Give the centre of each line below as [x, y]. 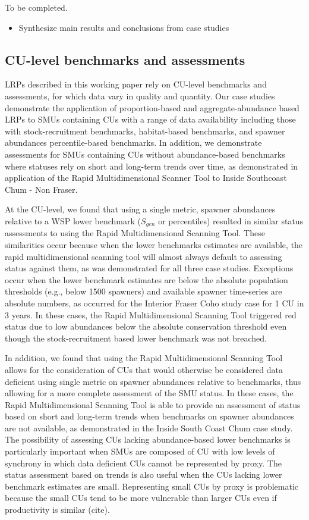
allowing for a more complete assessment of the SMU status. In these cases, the [149, 393]
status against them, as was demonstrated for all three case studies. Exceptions [149, 268]
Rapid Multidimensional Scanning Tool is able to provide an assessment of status [153, 404]
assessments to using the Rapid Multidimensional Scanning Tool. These [135, 233]
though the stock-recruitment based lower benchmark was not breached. [136, 338]
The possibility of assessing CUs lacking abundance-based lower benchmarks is [148, 439]
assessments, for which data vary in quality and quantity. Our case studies [140, 95]
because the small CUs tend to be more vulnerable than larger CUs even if [141, 498]
